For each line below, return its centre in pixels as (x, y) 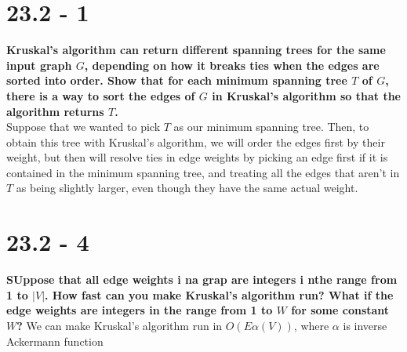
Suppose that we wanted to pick (84, 127)
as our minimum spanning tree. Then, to (271, 127)
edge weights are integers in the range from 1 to (140, 310)
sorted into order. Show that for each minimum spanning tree (177, 80)
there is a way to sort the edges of (101, 95)
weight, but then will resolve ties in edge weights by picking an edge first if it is (197, 157)
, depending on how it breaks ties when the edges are (232, 65)
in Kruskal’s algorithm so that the (306, 95)
